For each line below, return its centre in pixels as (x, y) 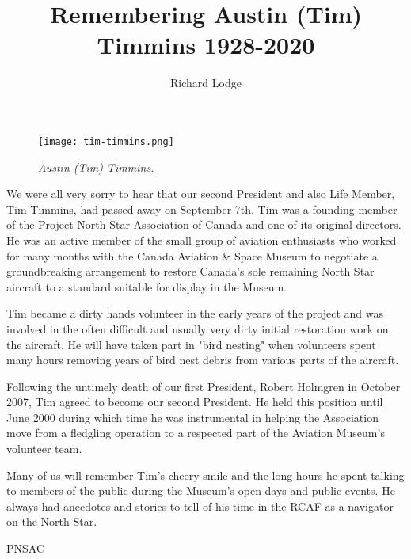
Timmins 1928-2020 (206, 45)
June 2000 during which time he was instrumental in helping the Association (192, 417)
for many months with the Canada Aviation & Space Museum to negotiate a (192, 255)
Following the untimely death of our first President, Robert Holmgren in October (204, 386)
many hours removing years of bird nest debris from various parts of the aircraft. (203, 360)
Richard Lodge (206, 83)
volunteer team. (44, 449)
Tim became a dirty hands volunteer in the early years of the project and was (195, 313)
